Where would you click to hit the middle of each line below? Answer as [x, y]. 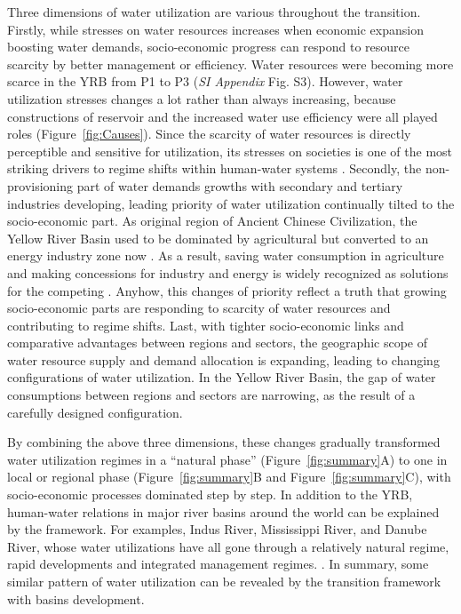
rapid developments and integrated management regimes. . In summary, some [218, 564]
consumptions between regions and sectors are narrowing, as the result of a [211, 395]
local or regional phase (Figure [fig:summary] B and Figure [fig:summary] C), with [229, 477]
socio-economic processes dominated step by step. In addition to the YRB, [210, 494]
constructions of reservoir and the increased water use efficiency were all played [223, 116]
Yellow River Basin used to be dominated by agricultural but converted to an [218, 238]
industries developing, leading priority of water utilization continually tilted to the [231, 203]
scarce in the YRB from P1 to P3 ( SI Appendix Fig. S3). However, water [205, 81]
